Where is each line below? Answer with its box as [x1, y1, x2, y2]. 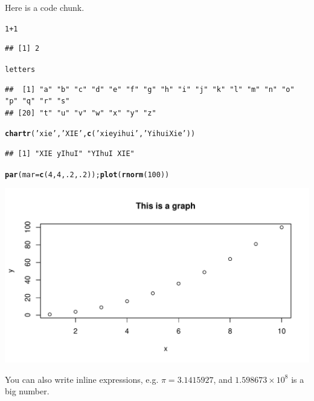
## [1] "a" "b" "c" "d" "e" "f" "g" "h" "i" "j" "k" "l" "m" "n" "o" [5, 85, 295, 94]
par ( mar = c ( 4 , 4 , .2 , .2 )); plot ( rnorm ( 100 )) [5, 170, 170, 179]
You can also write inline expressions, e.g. [5, 373, 159, 385]
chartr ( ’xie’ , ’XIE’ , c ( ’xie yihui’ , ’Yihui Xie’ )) [5, 129, 196, 139]
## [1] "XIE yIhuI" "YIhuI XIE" [5, 149, 135, 158]
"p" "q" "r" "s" [5, 97, 70, 106]
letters [5, 65, 36, 74]
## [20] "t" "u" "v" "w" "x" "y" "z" [5, 108, 156, 117]
